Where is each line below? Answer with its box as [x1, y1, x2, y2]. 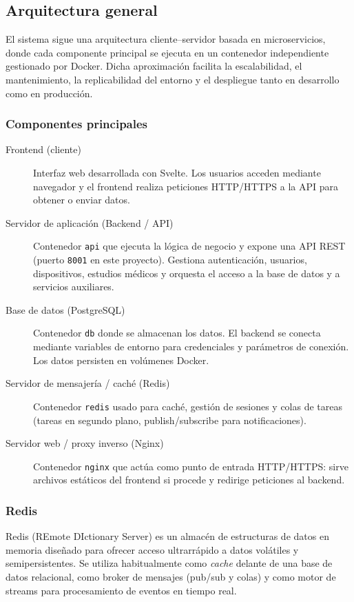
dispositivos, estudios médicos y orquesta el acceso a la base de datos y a [33, 265, 340, 280]
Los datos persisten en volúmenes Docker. [33, 352, 209, 367]
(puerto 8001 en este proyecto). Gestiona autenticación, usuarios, [33, 252, 307, 267]
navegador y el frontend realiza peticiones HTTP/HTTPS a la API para [33, 179, 338, 193]
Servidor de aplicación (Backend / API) [6, 215, 174, 230]
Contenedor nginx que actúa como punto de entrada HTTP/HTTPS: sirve [33, 459, 348, 473]
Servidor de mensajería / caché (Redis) [6, 376, 170, 390]
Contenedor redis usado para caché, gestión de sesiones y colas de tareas [33, 399, 343, 413]
